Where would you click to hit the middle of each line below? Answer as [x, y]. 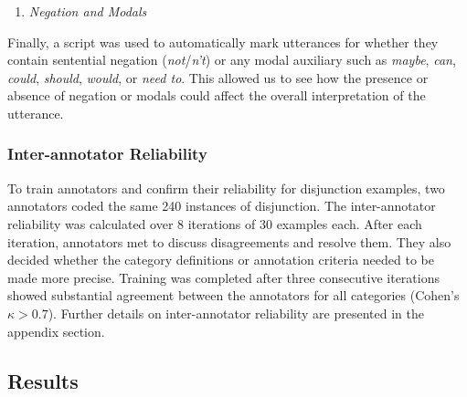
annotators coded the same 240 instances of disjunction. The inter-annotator [222, 206]
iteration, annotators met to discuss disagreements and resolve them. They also [229, 241]
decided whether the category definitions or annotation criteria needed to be [221, 260]
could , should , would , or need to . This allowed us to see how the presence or [218, 77]
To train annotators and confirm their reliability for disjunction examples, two [226, 188]
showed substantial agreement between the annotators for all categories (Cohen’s [233, 295]
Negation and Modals [88, 11]
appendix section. [56, 331]
